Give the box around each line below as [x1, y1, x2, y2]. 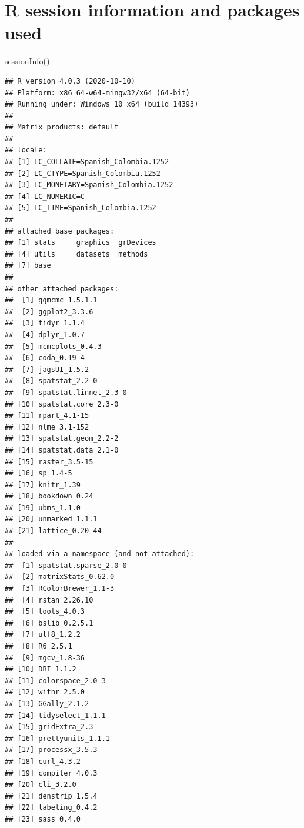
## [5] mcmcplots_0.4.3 [5, 342, 102, 351]
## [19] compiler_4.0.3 [5, 769, 98, 777]
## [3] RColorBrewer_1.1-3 [5, 584, 115, 593]
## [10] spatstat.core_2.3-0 [5, 400, 119, 408]
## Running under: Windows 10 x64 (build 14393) [5, 100, 199, 109]
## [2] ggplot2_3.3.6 [5, 307, 93, 316]
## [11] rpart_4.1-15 [5, 411, 89, 420]
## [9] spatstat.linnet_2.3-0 [5, 388, 127, 397]
